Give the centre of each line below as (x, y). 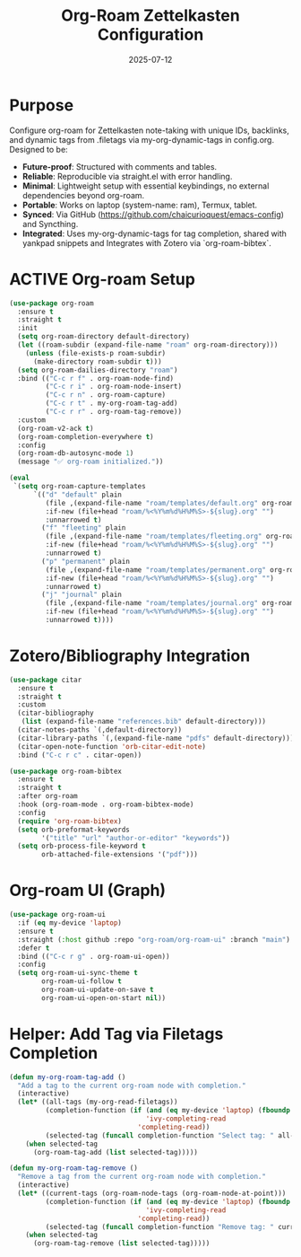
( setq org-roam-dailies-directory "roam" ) (98, 370)
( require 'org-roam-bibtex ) (70, 821)
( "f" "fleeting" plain (84, 528)
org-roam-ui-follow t (82, 981)
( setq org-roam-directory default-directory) (104, 337)
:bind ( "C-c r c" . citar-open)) (80, 755)
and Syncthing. (50, 224)
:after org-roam (47, 796)
